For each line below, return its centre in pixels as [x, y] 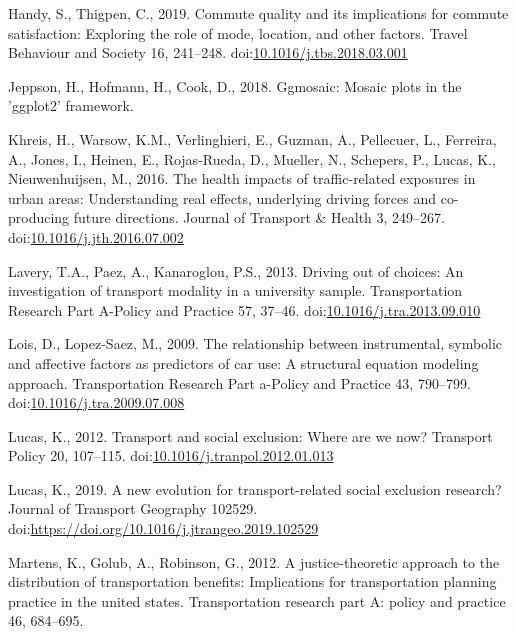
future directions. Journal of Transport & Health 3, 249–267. [259, 217]
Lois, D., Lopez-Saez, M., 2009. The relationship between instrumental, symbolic [255, 343]
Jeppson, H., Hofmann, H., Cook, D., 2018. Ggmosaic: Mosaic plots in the [235, 85]
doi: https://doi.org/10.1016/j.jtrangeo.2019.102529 [163, 528]
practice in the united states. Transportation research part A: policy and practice [257, 600]
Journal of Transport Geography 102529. [133, 508]
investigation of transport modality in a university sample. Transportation [235, 290]
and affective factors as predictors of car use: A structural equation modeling [243, 362]
